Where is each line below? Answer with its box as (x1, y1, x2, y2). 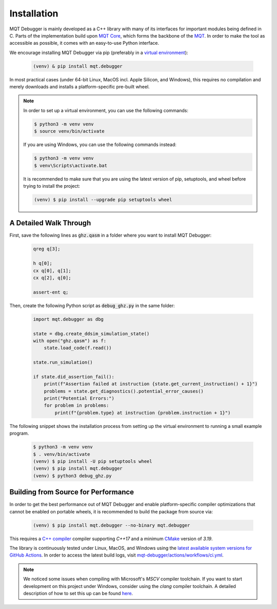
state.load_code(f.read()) (44, 345, 112, 351)
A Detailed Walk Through (9, 219, 91, 227)
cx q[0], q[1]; (33, 267, 71, 274)
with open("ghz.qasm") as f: (33, 337, 107, 344)
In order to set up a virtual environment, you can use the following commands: (23, 107, 188, 113)
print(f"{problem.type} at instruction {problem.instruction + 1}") (54, 409, 231, 416)
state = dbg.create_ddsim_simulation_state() (33, 331, 150, 336)
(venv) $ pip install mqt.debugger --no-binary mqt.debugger (33, 522, 190, 528)
